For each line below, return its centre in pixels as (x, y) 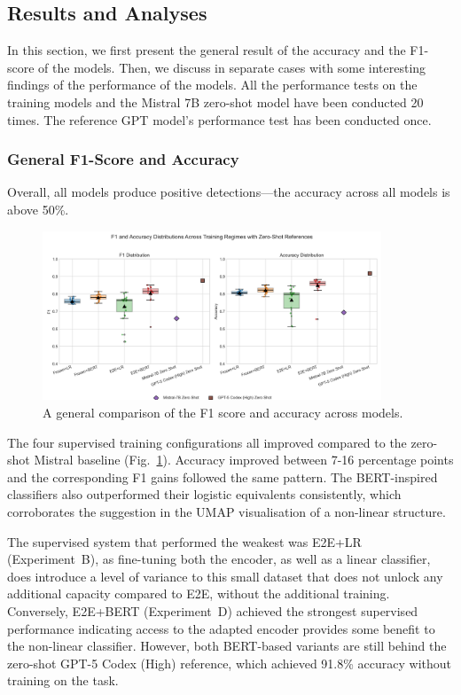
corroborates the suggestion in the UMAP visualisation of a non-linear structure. (227, 511)
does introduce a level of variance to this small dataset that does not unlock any (225, 576)
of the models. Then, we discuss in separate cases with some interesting (232, 67)
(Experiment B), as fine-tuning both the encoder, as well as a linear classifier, (219, 559)
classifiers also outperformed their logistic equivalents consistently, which (204, 494)
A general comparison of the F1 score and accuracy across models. (223, 412)
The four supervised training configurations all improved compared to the (207, 442)
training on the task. (63, 680)
